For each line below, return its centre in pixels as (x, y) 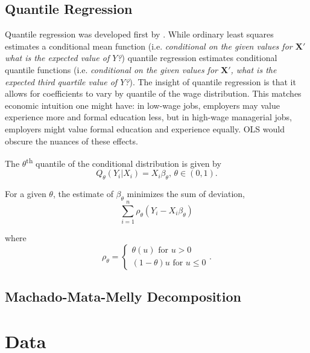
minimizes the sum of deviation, (186, 194)
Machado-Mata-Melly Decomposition (123, 296)
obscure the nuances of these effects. (71, 141)
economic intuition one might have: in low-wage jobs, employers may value (142, 105)
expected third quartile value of (61, 81)
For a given (26, 194)
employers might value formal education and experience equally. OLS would (145, 128)
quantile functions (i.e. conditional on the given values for (111, 69)
